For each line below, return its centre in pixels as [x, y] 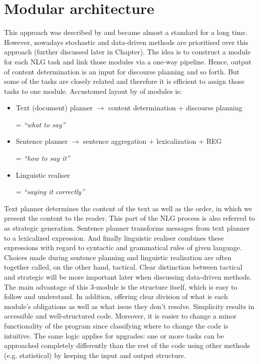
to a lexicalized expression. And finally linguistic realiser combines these [114, 237]
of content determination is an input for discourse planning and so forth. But [122, 71]
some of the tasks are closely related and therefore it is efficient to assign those [124, 81]
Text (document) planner [54, 108]
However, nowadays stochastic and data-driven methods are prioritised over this [126, 42]
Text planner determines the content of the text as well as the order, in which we [128, 208]
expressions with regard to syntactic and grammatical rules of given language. [123, 247]
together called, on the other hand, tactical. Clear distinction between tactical [123, 267]
